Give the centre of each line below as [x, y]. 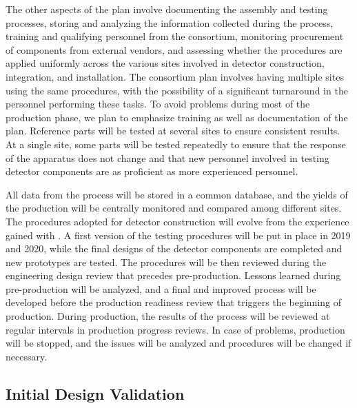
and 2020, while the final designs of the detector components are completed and [174, 248]
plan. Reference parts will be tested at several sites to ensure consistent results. [173, 131]
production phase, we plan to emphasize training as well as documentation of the [177, 117]
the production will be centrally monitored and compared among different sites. [174, 208]
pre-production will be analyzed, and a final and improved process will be [161, 288]
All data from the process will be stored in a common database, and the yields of [177, 194]
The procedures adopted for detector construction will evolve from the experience [177, 221]
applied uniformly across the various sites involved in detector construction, [165, 63]
